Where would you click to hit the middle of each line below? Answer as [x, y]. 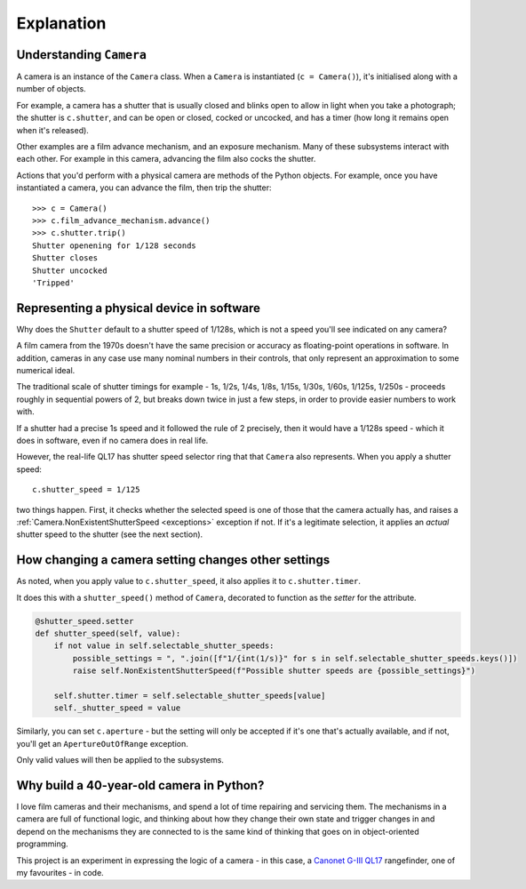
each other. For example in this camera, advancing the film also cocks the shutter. [166, 159]
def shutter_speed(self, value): [108, 633]
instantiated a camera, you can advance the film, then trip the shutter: [144, 188]
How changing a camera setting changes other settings [173, 560]
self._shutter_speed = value [117, 708]
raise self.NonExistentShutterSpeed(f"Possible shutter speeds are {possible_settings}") [274, 671]
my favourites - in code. [60, 872]
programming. [42, 844]
